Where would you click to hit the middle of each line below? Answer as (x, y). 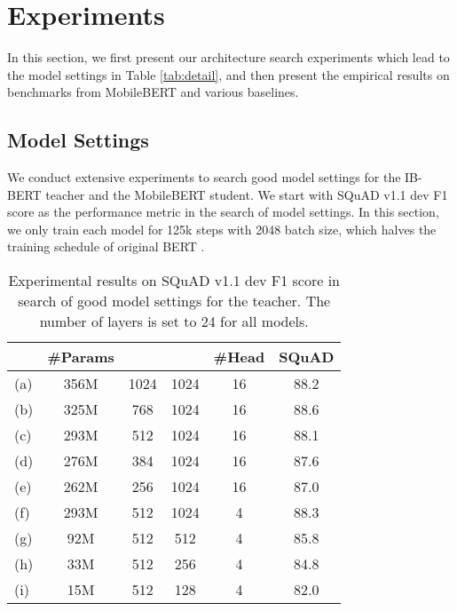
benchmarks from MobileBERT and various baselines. (153, 92)
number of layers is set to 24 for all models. (174, 321)
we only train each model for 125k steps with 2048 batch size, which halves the (222, 229)
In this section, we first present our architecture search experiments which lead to (228, 57)
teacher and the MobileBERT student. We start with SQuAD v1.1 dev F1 (247, 194)
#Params (81, 357)
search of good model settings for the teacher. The (174, 301)
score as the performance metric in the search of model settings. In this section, (223, 212)
